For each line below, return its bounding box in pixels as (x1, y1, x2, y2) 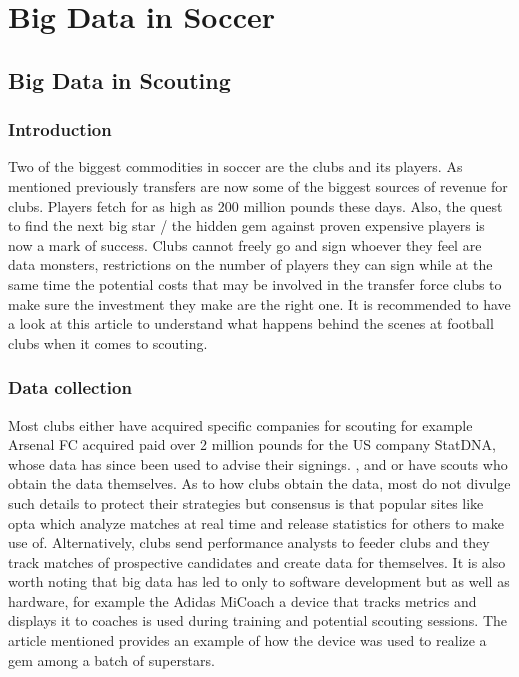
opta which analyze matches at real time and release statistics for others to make (8, 512, 504, 533)
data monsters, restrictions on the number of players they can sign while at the (8, 254, 493, 275)
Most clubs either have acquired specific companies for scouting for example (8, 414, 473, 435)
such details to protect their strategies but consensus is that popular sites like (8, 492, 484, 513)
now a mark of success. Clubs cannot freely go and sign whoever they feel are (8, 234, 482, 255)
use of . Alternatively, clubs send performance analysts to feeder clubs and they (8, 532, 490, 553)
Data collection (8, 375, 132, 400)
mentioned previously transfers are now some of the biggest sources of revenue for (8, 175, 508, 196)
